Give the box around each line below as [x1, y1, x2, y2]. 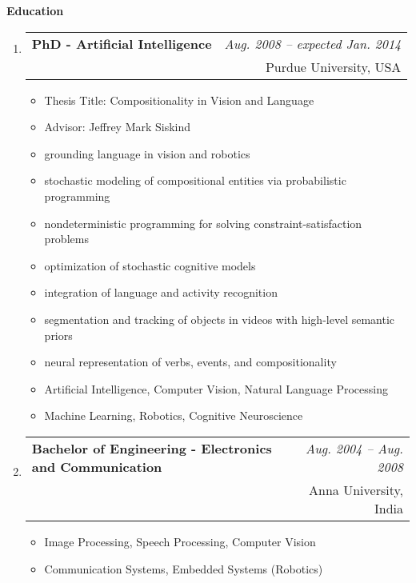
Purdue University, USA [265, 57, 402, 76]
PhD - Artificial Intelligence [31, 34, 212, 53]
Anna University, [309, 480, 403, 499]
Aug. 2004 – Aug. [306, 438, 403, 457]
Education [6, 2, 64, 18]
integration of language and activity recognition [44, 284, 278, 301]
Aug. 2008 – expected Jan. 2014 [224, 34, 402, 53]
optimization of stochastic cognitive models [44, 257, 256, 274]
